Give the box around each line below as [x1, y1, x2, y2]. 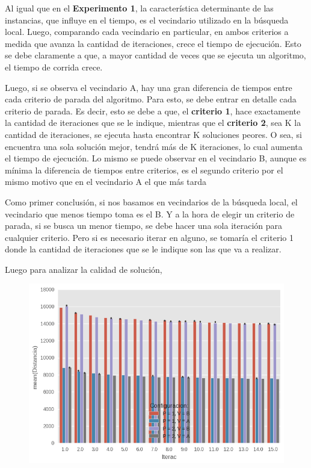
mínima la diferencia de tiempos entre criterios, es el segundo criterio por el [5, 163, 283, 176]
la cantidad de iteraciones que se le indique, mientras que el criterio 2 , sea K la [5, 116, 301, 129]
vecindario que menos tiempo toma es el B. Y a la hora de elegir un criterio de [5, 207, 295, 220]
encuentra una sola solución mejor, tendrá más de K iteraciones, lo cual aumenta [5, 140, 303, 152]
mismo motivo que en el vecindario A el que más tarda [5, 175, 207, 188]
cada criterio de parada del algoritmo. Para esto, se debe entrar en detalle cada [5, 93, 297, 105]
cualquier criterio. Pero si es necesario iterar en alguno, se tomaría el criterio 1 [5, 231, 294, 243]
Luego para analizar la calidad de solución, [5, 263, 162, 275]
